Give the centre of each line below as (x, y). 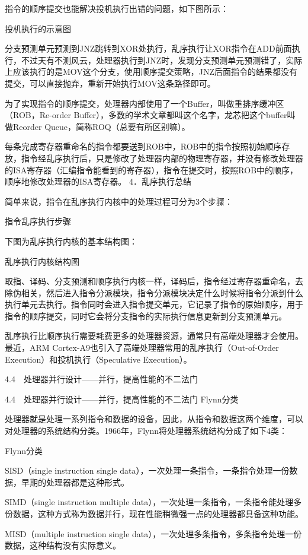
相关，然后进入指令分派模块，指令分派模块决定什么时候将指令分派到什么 (162, 292)
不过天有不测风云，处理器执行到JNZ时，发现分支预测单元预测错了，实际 (162, 60)
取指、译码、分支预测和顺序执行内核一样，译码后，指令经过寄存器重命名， (150, 281)
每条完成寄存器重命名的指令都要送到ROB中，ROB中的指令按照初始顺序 (143, 146)
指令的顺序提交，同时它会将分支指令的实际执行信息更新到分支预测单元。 (146, 315)
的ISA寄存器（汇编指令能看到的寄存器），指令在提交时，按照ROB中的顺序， (152, 169)
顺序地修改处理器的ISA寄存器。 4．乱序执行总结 (98, 181)
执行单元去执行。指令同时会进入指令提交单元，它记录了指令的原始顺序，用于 (154, 304)
